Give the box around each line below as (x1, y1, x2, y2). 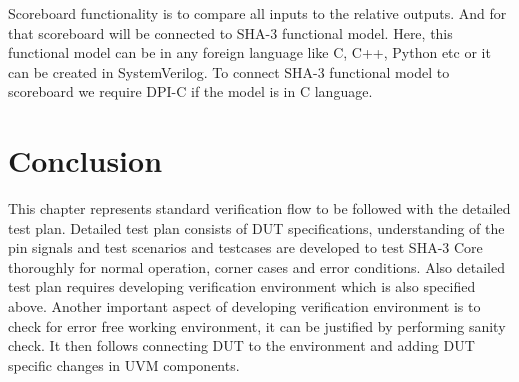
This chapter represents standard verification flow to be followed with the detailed (8, 198, 511, 219)
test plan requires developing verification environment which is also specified (8, 276, 476, 297)
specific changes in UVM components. (8, 354, 240, 375)
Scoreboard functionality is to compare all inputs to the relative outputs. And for (8, 3, 507, 23)
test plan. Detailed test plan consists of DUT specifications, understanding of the (8, 217, 505, 238)
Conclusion (8, 140, 163, 181)
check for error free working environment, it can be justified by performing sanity (8, 315, 506, 336)
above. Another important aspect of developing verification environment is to (8, 296, 481, 317)
